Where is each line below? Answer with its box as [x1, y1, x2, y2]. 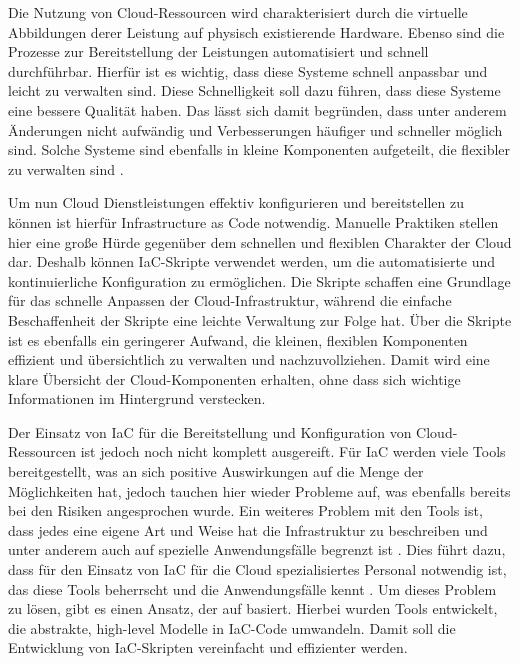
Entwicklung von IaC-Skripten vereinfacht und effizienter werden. [8, 637, 408, 658]
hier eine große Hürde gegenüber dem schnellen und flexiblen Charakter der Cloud [8, 231, 512, 252]
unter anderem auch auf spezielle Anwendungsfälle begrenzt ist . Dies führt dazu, [8, 539, 506, 560]
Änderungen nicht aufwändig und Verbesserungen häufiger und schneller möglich [8, 119, 503, 140]
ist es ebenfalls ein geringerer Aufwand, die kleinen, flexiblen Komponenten [8, 329, 468, 350]
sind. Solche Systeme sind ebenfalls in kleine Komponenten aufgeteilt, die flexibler [8, 139, 511, 160]
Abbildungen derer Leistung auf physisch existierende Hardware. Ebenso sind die [8, 21, 505, 42]
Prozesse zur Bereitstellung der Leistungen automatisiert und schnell [8, 41, 429, 62]
